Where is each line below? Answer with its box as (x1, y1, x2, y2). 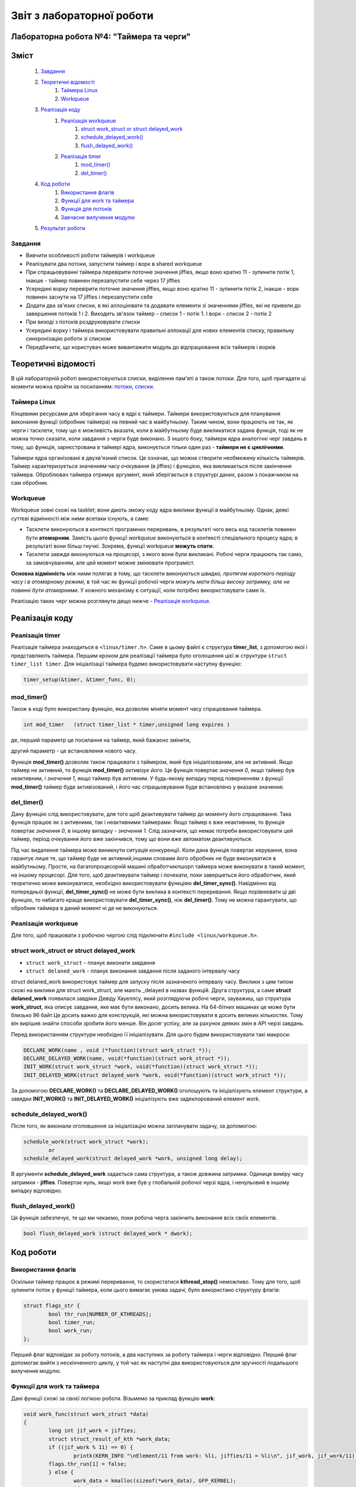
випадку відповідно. (11, 1187, 62, 1194)
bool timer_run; (48, 1319, 96, 1326)
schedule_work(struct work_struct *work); (23, 1138, 149, 1145)
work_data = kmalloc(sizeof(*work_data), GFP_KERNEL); (73, 1477, 237, 1484)
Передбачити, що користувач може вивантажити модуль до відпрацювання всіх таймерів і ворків (26, 343, 276, 350)
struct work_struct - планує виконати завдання (26, 959, 155, 966)
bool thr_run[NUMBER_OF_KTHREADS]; (48, 1310, 152, 1317)
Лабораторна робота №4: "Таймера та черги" (11, 32, 191, 42)
